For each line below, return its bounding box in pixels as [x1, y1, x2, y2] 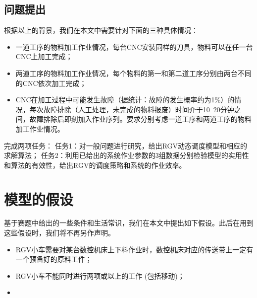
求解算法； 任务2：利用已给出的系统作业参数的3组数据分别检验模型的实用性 [4, 150, 249, 160]
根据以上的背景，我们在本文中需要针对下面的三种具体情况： [4, 25, 198, 35]
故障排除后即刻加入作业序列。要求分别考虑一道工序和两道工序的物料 [29, 114, 252, 124]
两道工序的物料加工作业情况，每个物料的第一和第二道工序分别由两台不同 [15, 68, 252, 78]
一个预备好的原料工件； [15, 254, 92, 264]
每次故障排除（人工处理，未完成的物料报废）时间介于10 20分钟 [29, 104, 234, 114]
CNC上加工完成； [15, 51, 73, 62]
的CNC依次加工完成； [15, 77, 87, 88]
